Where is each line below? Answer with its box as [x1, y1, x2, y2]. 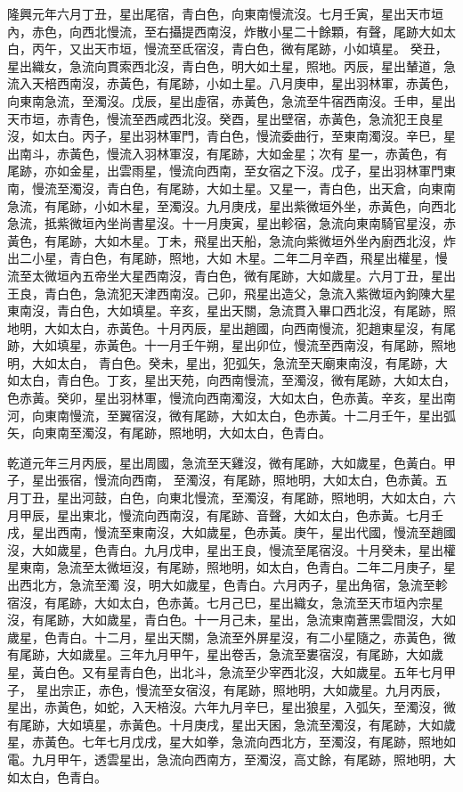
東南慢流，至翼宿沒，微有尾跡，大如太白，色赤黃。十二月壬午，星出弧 [44, 405, 456, 424]
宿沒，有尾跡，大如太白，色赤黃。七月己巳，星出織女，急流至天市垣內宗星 [7, 592, 443, 611]
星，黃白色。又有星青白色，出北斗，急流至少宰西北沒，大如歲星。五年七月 [7, 662, 443, 681]
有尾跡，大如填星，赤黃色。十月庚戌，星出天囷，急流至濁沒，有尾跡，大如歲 [7, 714, 456, 733]
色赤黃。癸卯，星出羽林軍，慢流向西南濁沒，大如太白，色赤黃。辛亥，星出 [7, 388, 443, 407]
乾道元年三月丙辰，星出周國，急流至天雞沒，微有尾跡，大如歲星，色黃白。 [7, 453, 443, 471]
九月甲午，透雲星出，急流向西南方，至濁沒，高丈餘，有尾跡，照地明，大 [31, 749, 456, 768]
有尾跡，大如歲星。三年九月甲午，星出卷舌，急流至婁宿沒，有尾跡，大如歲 [7, 645, 443, 664]
